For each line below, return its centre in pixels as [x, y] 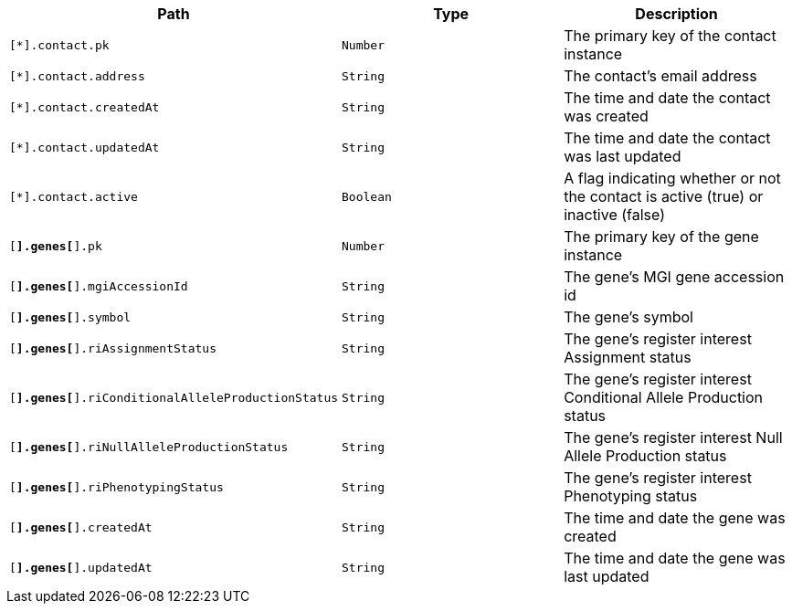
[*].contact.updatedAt [84, 147]
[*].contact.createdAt [84, 107]
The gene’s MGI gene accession [674, 277]
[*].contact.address [77, 76]
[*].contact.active [74, 196]
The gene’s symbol [628, 317]
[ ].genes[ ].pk [56, 246]
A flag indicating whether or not [672, 178]
